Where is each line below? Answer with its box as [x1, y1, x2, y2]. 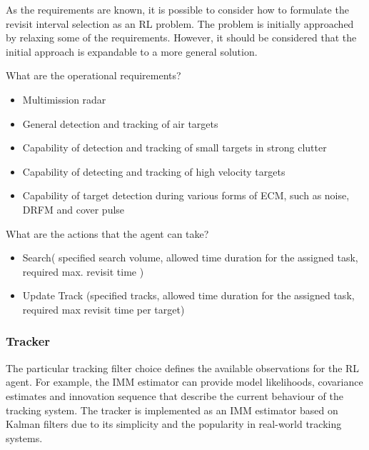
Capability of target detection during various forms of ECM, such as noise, [22, 188, 350, 203]
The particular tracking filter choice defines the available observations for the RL [6, 360, 360, 375]
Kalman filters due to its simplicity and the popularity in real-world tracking [6, 416, 342, 431]
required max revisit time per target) [22, 301, 185, 316]
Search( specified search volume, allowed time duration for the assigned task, [22, 250, 358, 265]
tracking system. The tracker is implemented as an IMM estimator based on [6, 402, 338, 417]
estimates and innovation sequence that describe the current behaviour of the [6, 388, 343, 403]
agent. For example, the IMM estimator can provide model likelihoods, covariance [6, 374, 363, 389]
